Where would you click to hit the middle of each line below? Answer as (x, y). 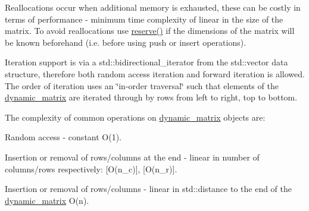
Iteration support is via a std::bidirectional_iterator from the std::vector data (146, 62)
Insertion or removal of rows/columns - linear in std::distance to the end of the (149, 189)
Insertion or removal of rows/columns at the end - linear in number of (132, 157)
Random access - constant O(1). (63, 137)
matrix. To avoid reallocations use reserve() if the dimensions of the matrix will (150, 31)
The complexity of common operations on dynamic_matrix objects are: (135, 117)
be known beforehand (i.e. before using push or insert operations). (126, 42)
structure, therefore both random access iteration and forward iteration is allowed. (155, 73)
